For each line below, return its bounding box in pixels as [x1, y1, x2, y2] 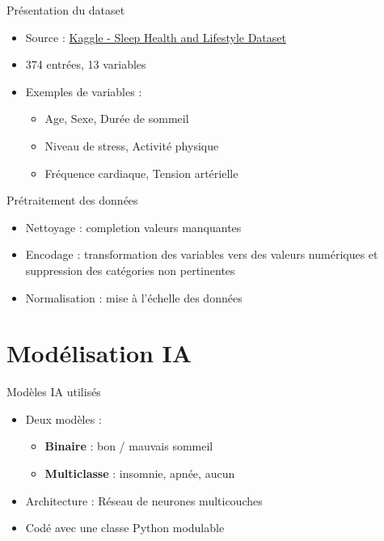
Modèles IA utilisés [6, 383, 101, 400]
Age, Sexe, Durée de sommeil [44, 110, 189, 127]
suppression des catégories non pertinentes [25, 261, 235, 278]
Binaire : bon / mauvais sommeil [44, 437, 213, 454]
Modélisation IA [6, 336, 192, 370]
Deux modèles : [25, 410, 102, 427]
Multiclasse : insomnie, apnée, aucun [44, 465, 235, 482]
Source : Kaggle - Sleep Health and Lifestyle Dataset [25, 28, 286, 45]
